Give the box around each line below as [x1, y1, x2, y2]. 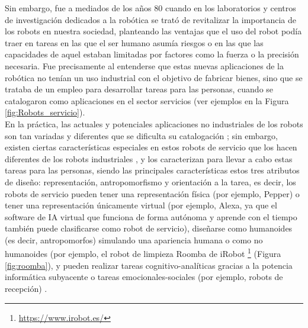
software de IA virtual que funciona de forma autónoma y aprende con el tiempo [5, 210, 297, 223]
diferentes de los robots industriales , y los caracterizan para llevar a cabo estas [5, 152, 293, 165]
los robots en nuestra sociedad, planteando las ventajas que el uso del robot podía [5, 25, 302, 37]
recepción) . [5, 282, 47, 294]
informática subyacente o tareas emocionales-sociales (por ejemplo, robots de [5, 271, 283, 283]
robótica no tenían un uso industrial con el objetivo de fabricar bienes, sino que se [5, 71, 303, 83]
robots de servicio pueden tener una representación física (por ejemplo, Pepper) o [5, 187, 300, 200]
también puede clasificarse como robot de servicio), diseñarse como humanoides [5, 222, 293, 234]
